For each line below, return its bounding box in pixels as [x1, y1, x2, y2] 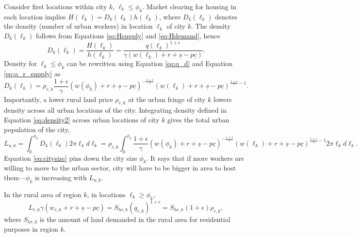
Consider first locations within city [4, 1, 107, 11]
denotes [215, 11, 238, 21]
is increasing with [35, 172, 87, 182]
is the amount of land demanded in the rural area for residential [40, 214, 230, 224]
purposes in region [4, 224, 58, 234]
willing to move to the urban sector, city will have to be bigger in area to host [4, 163, 236, 173]
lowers [213, 94, 232, 104]
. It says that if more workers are [146, 152, 244, 163]
